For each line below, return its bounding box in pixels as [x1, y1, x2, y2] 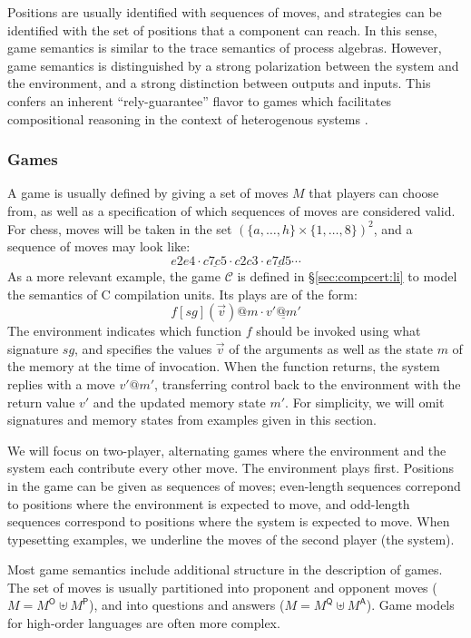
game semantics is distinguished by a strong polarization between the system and [7, 55, 459, 74]
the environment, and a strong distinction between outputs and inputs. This [7, 74, 431, 93]
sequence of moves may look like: [7, 237, 191, 256]
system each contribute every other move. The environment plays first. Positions [7, 458, 454, 477]
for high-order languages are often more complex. [7, 613, 280, 633]
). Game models [366, 595, 455, 614]
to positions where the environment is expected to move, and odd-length [7, 494, 410, 513]
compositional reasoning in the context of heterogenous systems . [7, 109, 368, 128]
